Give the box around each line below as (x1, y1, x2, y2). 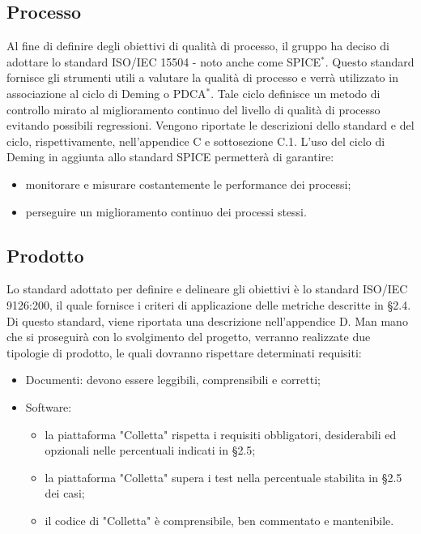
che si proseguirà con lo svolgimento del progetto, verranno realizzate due (6, 328, 371, 345)
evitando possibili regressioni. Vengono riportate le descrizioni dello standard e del (6, 117, 415, 134)
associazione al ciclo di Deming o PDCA (6, 84, 206, 101)
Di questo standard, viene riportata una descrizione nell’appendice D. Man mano (6, 312, 408, 329)
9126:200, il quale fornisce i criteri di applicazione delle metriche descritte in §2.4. (6, 296, 411, 313)
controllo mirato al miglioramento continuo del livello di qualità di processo (6, 100, 381, 117)
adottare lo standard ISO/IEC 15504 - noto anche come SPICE (6, 53, 321, 70)
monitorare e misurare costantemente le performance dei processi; (25, 175, 351, 192)
